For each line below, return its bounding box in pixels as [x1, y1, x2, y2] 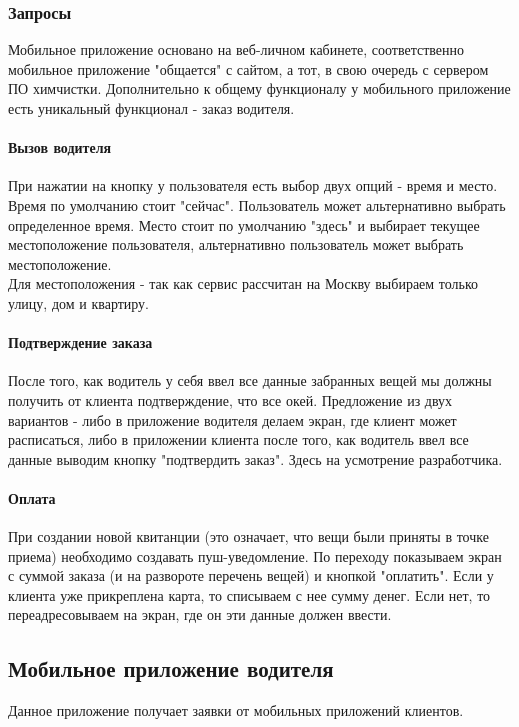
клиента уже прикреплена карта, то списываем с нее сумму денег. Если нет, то [8, 584, 491, 605]
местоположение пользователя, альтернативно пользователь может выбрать [8, 234, 464, 255]
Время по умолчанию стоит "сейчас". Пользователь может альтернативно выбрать [8, 194, 506, 215]
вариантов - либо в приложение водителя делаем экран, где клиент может [8, 409, 457, 430]
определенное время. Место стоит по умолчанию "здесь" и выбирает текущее [8, 214, 480, 235]
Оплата [8, 487, 56, 508]
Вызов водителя [8, 137, 112, 158]
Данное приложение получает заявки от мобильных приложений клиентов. [8, 700, 464, 721]
